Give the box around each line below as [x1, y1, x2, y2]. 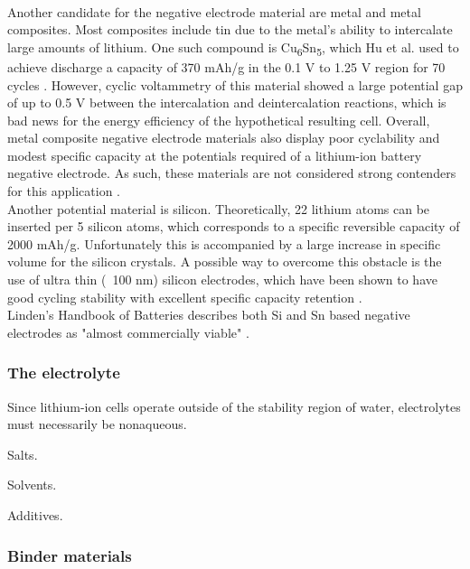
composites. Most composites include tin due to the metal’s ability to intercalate [7, 20, 453, 39]
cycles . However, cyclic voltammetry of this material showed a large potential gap [7, 75, 463, 94]
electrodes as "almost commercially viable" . [7, 322, 249, 341]
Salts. [7, 444, 38, 463]
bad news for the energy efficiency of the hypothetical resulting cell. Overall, [7, 110, 430, 129]
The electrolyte [7, 361, 120, 384]
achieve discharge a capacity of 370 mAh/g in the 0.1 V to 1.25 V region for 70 [7, 57, 446, 76]
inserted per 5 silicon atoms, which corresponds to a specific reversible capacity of [7, 217, 460, 236]
